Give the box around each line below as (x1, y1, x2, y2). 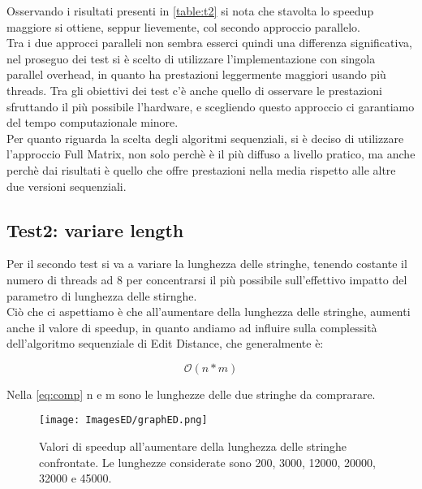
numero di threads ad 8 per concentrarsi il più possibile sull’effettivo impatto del (6, 270, 407, 288)
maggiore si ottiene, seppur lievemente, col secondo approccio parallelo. (6, 18, 360, 35)
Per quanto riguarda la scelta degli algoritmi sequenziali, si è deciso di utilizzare (6, 129, 404, 146)
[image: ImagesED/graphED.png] (39, 414, 208, 426)
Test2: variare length (6, 217, 184, 242)
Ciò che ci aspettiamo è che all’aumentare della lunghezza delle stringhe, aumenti (6, 303, 411, 320)
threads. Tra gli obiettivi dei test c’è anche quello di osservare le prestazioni (6, 81, 382, 98)
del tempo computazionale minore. (6, 114, 179, 131)
